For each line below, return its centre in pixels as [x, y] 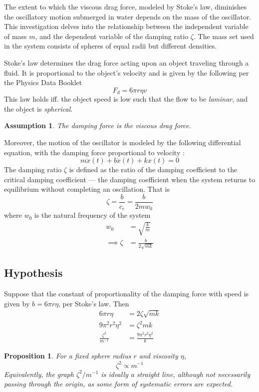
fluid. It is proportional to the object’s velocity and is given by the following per [127, 72]
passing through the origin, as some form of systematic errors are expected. [119, 384]
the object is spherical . [38, 108]
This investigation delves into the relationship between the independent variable [126, 26]
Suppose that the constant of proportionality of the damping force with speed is [127, 294]
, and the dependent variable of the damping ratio [112, 36]
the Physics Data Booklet [43, 82]
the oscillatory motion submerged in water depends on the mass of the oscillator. [128, 16]
